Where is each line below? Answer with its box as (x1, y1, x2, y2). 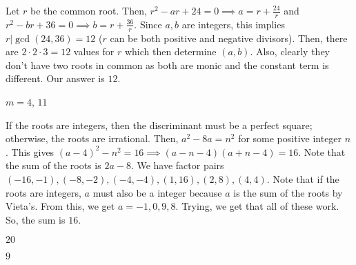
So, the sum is (6, 212, 66, 226)
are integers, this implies (181, 17, 285, 31)
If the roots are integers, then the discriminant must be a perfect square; (6, 117, 313, 132)
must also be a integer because (92, 185, 222, 199)
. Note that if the (266, 172, 339, 186)
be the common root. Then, (30, 3, 147, 17)
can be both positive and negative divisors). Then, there (110, 30, 348, 45)
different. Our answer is (6, 71, 105, 86)
